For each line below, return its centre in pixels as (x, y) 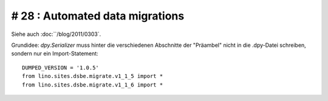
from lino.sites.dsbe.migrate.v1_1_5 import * (93, 76)
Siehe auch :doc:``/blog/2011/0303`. (56, 34)
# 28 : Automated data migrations (98, 16)
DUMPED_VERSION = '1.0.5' (61, 68)
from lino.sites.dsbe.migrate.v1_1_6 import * (93, 85)
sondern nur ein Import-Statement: (55, 54)
